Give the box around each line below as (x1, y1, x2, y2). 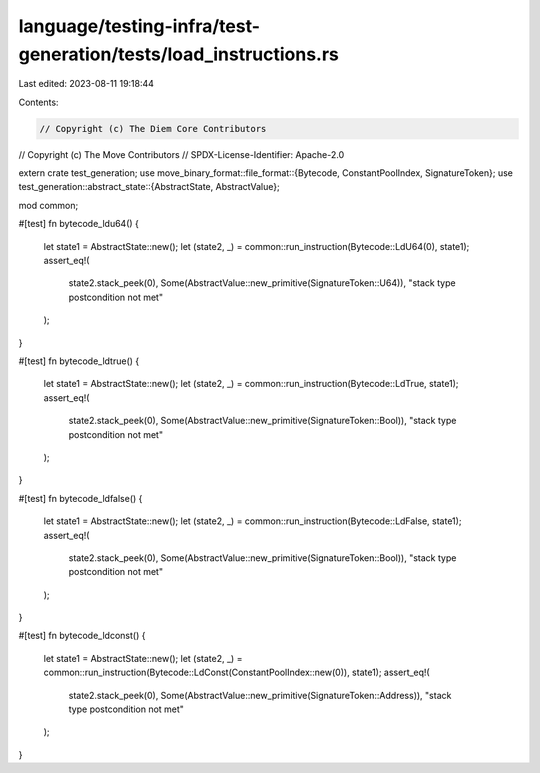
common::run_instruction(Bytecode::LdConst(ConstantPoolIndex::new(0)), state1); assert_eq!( (43, 666, 430, 679)
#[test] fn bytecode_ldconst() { (18, 630, 146, 642)
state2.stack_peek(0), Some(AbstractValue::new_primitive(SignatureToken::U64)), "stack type (68, 277, 456, 289)
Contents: (18, 96, 59, 108)
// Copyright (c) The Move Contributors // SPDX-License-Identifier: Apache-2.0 (18, 148, 345, 160)
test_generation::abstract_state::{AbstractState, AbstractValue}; (18, 181, 280, 193)
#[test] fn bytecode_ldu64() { (18, 218, 140, 230)
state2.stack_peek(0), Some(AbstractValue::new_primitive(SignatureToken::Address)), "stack (68, 689, 452, 701)
